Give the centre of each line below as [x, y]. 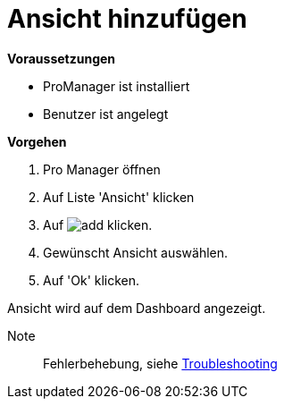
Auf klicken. [98, 224]
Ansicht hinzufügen [127, 19]
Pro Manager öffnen [102, 169]
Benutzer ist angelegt [106, 114]
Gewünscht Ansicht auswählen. [136, 252]
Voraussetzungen [62, 58]
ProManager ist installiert [117, 86]
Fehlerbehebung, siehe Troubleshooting [160, 363]
